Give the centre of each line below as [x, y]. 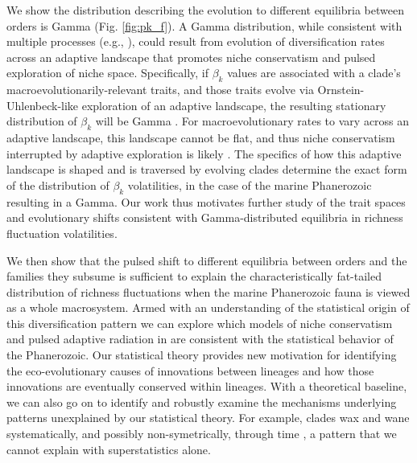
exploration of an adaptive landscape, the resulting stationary [234, 105]
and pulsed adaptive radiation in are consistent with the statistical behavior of [200, 339]
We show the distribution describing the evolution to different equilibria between [205, 10]
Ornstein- [341, 90]
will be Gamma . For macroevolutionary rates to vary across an [252, 121]
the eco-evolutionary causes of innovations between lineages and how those [190, 370]
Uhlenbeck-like [43, 105]
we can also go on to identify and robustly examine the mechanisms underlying [202, 402]
